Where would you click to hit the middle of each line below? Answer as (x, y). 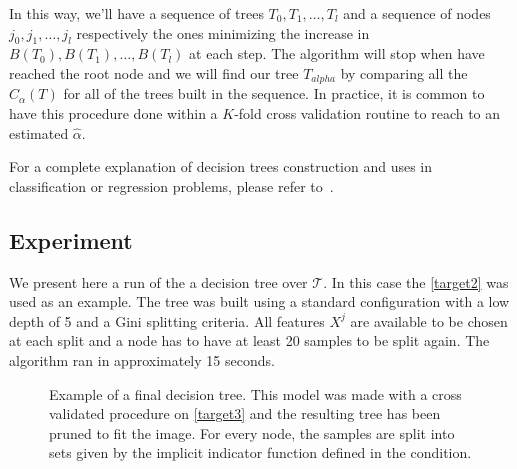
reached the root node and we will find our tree (154, 72)
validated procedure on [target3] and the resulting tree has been (245, 413)
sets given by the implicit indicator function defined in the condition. (260, 452)
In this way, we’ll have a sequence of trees (136, 13)
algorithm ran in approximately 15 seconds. (142, 359)
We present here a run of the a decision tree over (158, 281)
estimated (39, 132)
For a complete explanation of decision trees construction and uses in (221, 166)
